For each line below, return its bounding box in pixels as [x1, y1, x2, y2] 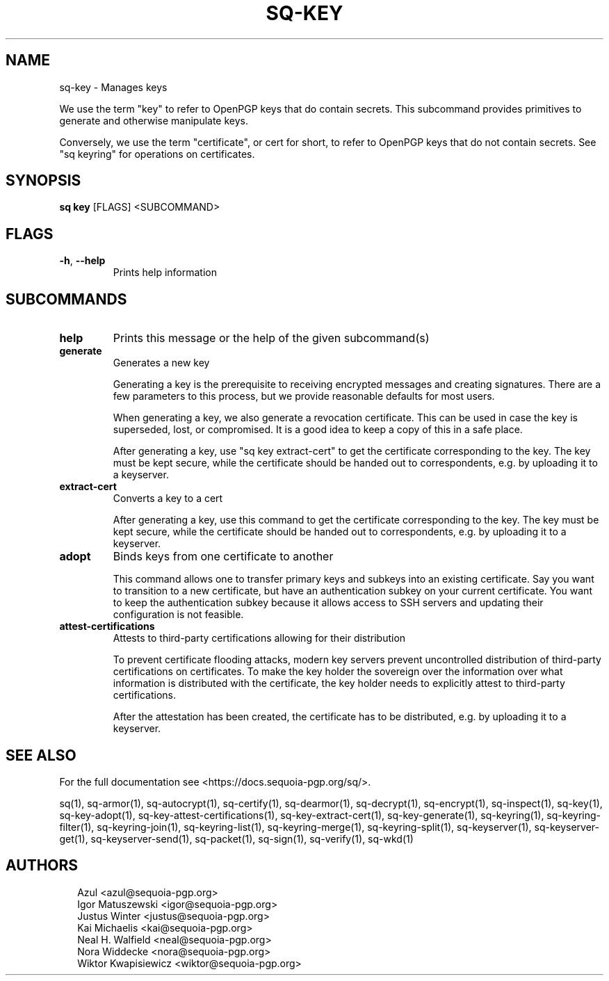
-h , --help [59, 254, 106, 267]
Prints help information [113, 266, 217, 279]
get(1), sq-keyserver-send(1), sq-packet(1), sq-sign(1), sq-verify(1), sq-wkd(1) [59, 832, 414, 845]
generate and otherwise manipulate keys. [59, 114, 249, 127]
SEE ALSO [6, 746, 76, 764]
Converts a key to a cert [113, 492, 223, 505]
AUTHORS [6, 857, 79, 875]
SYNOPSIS [6, 172, 81, 190]
